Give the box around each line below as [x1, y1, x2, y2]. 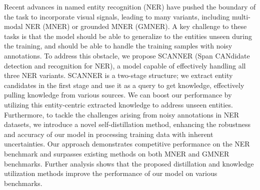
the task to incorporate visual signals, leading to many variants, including [4, 11, 230, 21]
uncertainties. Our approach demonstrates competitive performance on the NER [4, 138, 250, 149]
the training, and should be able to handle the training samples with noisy [4, 40, 232, 51]
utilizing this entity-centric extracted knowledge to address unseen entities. [4, 99, 233, 109]
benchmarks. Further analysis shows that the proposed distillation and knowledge [4, 158, 254, 168]
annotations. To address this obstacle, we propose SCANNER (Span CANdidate [4, 50, 250, 60]
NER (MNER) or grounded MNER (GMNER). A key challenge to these [25, 21, 247, 31]
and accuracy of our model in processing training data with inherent [4, 128, 213, 139]
